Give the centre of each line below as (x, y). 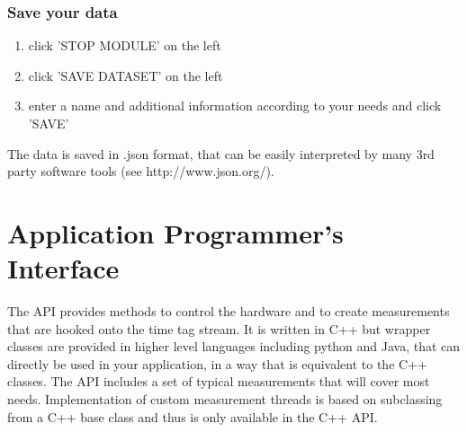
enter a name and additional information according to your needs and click (235, 106)
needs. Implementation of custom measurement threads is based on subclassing (225, 399)
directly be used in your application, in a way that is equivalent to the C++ (217, 363)
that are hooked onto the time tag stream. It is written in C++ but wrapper (219, 328)
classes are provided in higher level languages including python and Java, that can (234, 346)
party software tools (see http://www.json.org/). (141, 171)
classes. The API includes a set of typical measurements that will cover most (219, 381)
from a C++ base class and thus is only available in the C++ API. (193, 416)
